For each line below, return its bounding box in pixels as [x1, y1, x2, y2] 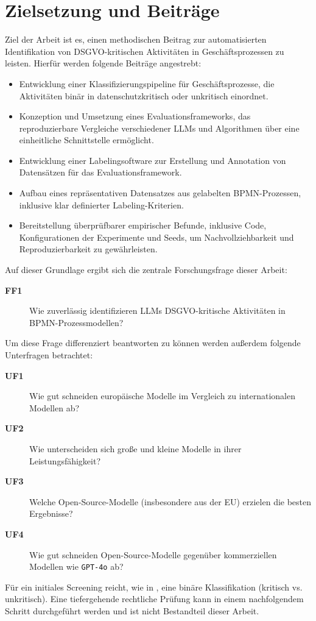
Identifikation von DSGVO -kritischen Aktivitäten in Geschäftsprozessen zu [5, 44, 284, 57]
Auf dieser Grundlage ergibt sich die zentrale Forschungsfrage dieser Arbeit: [5, 263, 287, 276]
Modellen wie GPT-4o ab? [29, 560, 124, 573]
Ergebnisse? [29, 507, 73, 520]
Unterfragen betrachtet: [5, 349, 93, 361]
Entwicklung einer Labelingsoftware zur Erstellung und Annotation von [19, 154, 286, 166]
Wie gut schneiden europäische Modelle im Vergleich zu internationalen [29, 389, 295, 402]
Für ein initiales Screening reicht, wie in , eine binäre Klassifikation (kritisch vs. [5, 580, 303, 593]
